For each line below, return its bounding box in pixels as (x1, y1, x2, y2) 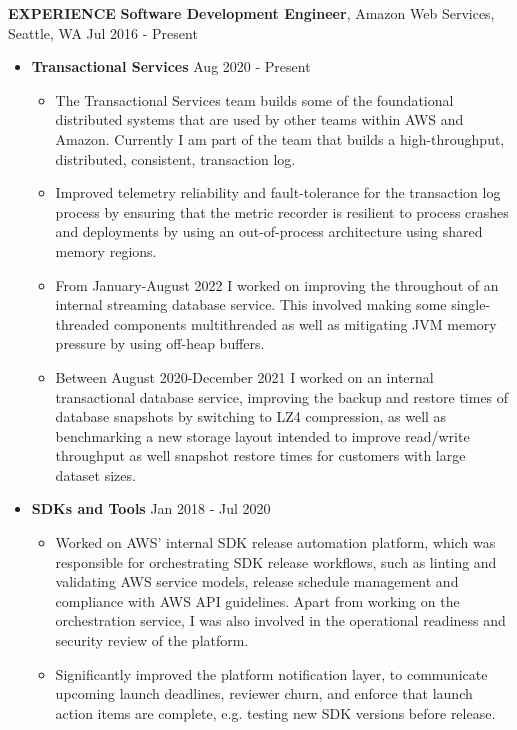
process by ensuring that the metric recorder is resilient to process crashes (55, 201, 509, 222)
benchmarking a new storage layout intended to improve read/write (55, 425, 470, 446)
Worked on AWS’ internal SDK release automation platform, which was (55, 532, 496, 553)
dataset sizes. (55, 464, 136, 485)
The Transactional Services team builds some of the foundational (55, 89, 454, 110)
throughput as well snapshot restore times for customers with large (55, 445, 466, 466)
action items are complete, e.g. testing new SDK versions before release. (55, 702, 496, 723)
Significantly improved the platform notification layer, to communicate (55, 663, 488, 684)
